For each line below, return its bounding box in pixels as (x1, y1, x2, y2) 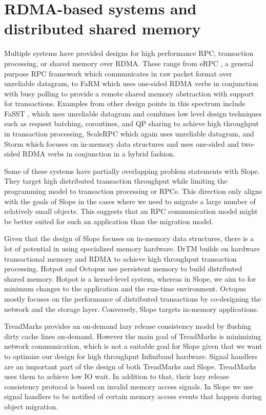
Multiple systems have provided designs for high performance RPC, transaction (4, 48, 254, 58)
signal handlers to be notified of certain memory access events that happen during (4, 391, 262, 402)
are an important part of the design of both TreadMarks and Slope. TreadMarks (4, 361, 257, 371)
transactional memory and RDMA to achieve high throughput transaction (4, 253, 237, 264)
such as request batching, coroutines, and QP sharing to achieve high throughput (4, 118, 259, 129)
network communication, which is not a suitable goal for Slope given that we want (4, 341, 262, 351)
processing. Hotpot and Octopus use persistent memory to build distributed (4, 263, 242, 274)
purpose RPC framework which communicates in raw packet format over (4, 68, 232, 78)
